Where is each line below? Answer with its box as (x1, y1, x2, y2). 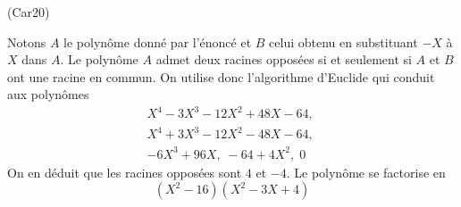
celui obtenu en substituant (269, 32, 418, 51)
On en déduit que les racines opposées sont (7, 162, 242, 181)
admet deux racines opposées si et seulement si (155, 50, 412, 69)
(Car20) (7, 3, 50, 21)
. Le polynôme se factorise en (286, 162, 446, 181)
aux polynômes (7, 85, 89, 103)
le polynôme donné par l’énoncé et (63, 32, 252, 51)
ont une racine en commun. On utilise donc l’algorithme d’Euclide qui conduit (7, 67, 435, 86)
